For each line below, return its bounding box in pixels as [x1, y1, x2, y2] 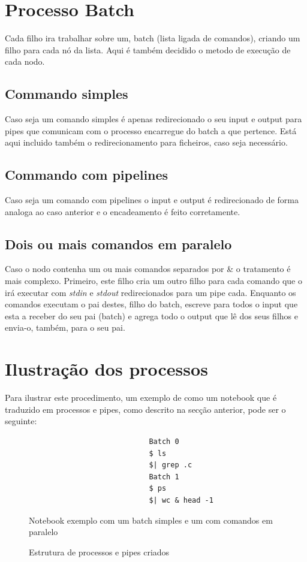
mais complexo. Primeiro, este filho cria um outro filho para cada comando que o [5, 274, 302, 287]
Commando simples [5, 84, 128, 103]
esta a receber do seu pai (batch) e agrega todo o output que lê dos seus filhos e [5, 309, 298, 322]
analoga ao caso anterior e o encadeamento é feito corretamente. [5, 205, 240, 217]
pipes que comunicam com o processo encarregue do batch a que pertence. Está [5, 124, 297, 137]
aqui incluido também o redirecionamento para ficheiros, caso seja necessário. [5, 136, 288, 149]
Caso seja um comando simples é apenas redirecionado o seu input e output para [5, 113, 302, 125]
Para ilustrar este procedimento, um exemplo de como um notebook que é [5, 391, 277, 404]
